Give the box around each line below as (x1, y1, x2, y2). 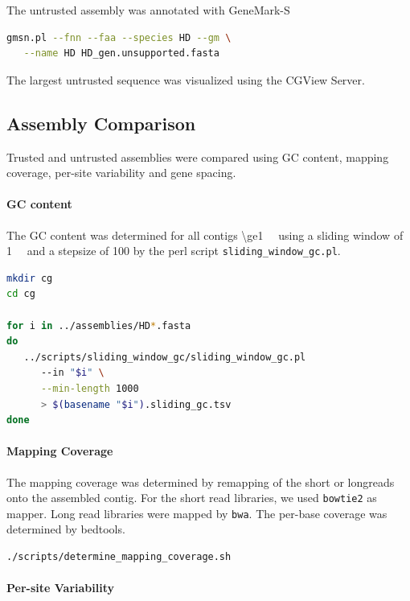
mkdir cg (6, 272, 53, 284)
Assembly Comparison (6, 110, 196, 135)
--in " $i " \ (40, 367, 105, 379)
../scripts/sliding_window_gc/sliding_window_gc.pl (23, 351, 306, 363)
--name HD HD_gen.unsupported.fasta (23, 47, 219, 60)
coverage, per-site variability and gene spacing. (6, 164, 236, 181)
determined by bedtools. (6, 521, 125, 537)
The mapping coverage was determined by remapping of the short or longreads (6, 473, 395, 490)
